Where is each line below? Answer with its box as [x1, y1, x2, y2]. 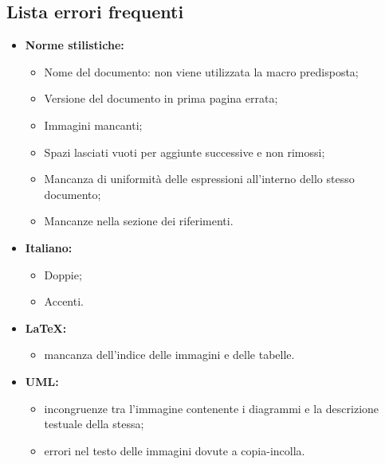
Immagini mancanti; [44, 116, 143, 133]
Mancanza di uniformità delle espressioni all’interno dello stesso [44, 170, 355, 187]
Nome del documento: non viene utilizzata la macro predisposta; [44, 63, 359, 80]
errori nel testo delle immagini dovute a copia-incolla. [44, 442, 305, 458]
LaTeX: [25, 319, 67, 336]
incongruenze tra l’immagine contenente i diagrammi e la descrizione [44, 400, 379, 416]
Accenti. [44, 293, 84, 310]
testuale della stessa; [44, 415, 144, 432]
